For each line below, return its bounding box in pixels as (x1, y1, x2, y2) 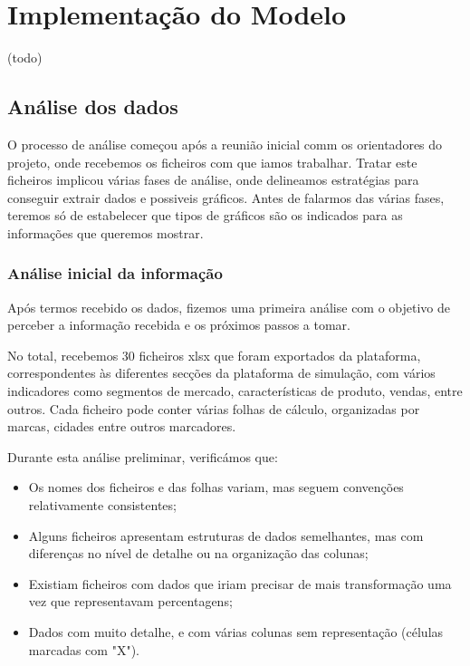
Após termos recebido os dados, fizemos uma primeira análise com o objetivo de (7, 297, 451, 316)
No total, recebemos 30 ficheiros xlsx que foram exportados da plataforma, (7, 345, 421, 364)
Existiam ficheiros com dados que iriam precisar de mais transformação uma (28, 574, 452, 593)
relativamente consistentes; (28, 496, 177, 515)
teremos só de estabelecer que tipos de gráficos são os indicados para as (7, 206, 403, 225)
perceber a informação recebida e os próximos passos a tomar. (7, 315, 350, 334)
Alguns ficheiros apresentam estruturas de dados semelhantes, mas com (28, 526, 424, 545)
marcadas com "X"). (28, 640, 139, 659)
